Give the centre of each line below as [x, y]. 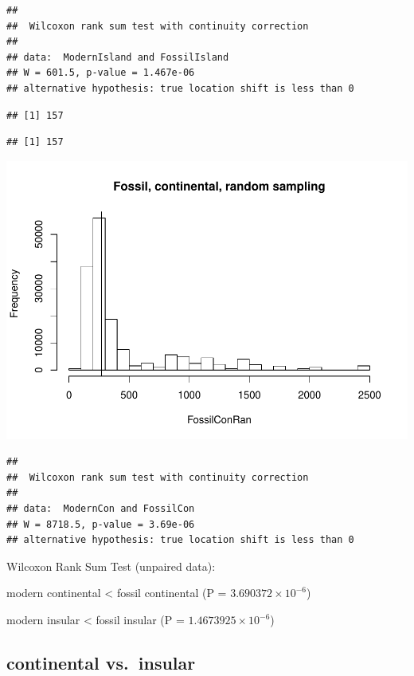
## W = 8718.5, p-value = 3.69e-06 [101, 524]
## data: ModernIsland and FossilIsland [118, 57]
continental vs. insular [101, 662]
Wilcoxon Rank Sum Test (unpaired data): [111, 566]
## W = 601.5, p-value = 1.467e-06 [101, 73]
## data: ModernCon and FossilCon [101, 509]
